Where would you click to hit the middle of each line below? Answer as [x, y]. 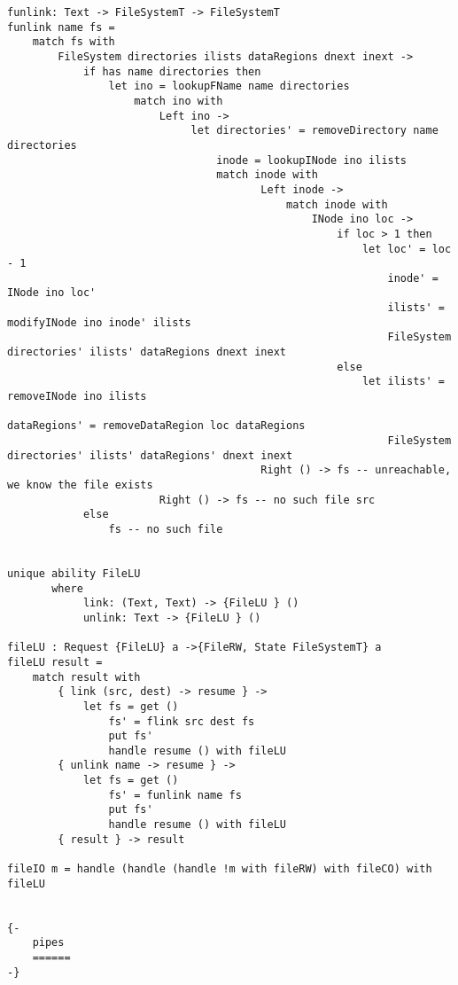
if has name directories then [172, 71]
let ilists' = [403, 382]
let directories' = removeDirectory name [314, 131]
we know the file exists [80, 485]
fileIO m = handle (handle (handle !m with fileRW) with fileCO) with [220, 869]
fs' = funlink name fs [175, 795]
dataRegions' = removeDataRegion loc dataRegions [156, 426]
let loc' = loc [407, 249]
